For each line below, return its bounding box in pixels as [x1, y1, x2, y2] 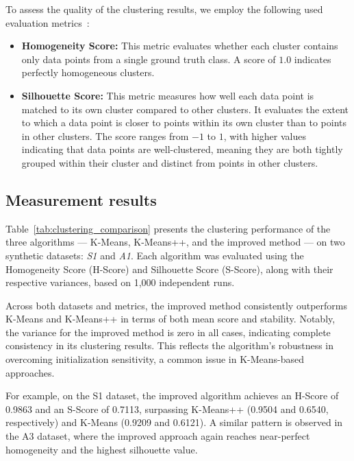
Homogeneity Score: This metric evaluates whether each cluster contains [21, 38, 338, 53]
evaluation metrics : [5, 15, 90, 29]
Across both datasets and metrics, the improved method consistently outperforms [5, 298, 347, 312]
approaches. [5, 365, 55, 379]
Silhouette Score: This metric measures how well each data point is [21, 88, 314, 102]
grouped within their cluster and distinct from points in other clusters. [21, 155, 318, 169]
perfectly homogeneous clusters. [21, 65, 155, 80]
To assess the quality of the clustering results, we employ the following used [5, 2, 323, 16]
